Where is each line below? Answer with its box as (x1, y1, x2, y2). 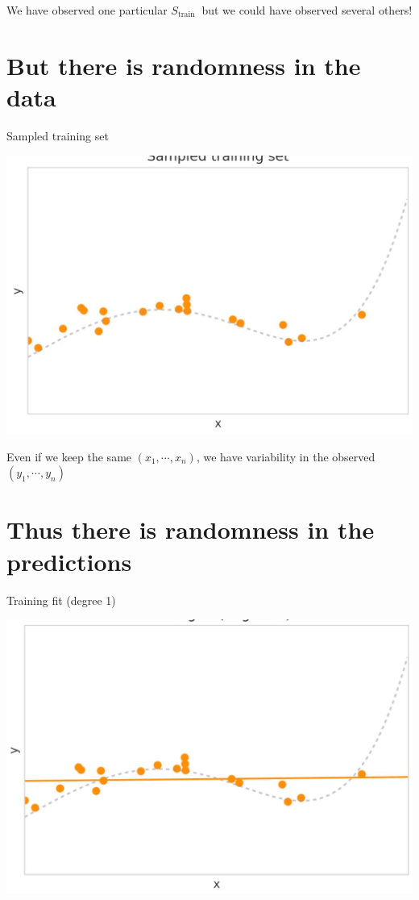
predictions (6, 544, 132, 577)
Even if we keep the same (6, 448, 132, 465)
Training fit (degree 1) (6, 591, 116, 608)
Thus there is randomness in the (6, 513, 375, 546)
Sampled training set (6, 127, 109, 144)
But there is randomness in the (6, 48, 361, 81)
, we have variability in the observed (196, 448, 375, 465)
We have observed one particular (6, 2, 168, 18)
